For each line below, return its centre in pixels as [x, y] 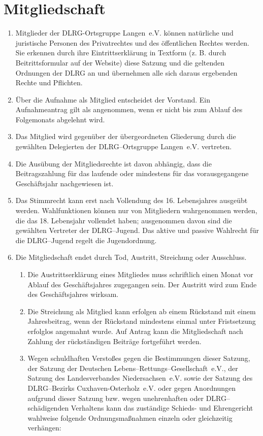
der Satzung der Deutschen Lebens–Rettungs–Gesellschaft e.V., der [133, 368]
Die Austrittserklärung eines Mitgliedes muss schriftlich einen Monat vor [140, 274]
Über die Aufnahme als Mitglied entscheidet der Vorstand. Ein [113, 99]
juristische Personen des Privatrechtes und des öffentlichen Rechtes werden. [132, 42]
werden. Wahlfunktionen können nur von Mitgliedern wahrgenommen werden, [136, 210]
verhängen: [44, 428]
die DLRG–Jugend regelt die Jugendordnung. [86, 240]
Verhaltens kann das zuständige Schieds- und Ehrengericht [162, 408]
